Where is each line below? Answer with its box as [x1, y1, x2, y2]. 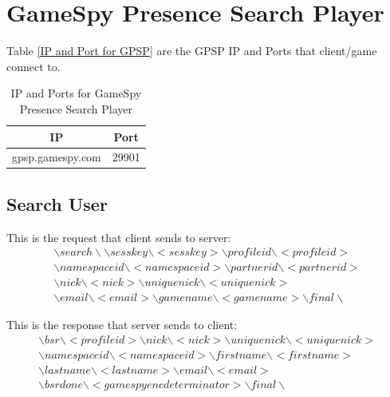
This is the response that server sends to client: [6, 316, 238, 333]
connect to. [6, 58, 61, 74]
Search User [6, 191, 108, 216]
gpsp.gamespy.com [12, 149, 101, 165]
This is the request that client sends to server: [6, 228, 231, 245]
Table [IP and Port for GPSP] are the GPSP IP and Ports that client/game [6, 42, 377, 59]
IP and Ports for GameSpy [10, 85, 142, 101]
